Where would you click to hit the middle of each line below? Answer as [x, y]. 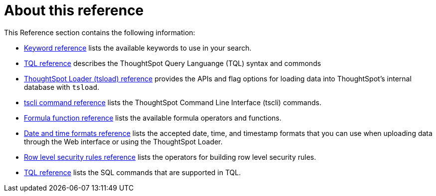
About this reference [74, 10]
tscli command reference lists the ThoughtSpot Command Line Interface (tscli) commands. [173, 102]
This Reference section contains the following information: [100, 32]
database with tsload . [62, 87]
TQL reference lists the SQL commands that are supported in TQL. [133, 172]
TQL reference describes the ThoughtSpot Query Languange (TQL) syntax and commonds [173, 63]
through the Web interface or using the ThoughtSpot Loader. [123, 141]
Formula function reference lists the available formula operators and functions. [153, 118]
